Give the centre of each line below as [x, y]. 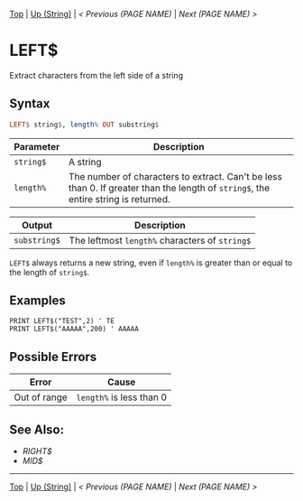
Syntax [30, 104]
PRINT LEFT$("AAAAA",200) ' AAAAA [74, 329]
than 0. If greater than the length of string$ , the [169, 188]
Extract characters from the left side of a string [96, 75]
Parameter [37, 146]
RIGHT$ [37, 451]
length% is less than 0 [122, 397]
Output [37, 225]
